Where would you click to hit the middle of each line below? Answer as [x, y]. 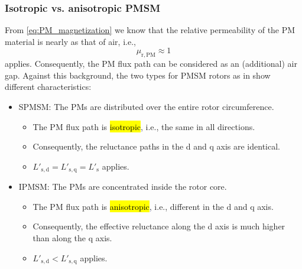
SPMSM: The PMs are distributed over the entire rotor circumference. [146, 106]
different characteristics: [48, 87]
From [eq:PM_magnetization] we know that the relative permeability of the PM [150, 30]
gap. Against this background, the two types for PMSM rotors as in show [138, 75]
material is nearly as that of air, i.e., [70, 41]
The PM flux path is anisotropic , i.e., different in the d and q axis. [153, 206]
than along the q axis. [72, 238]
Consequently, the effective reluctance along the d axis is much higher [159, 226]
